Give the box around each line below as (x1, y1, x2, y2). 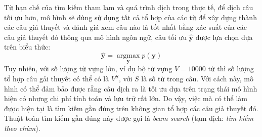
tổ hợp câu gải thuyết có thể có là (4, 73, 109, 83)
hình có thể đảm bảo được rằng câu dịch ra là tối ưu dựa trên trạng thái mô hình (4, 83, 257, 94)
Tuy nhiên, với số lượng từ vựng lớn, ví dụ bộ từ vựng (4, 63, 172, 74)
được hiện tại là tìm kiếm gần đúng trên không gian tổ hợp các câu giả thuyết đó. (4, 103, 258, 113)
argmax (116, 52, 140, 60)
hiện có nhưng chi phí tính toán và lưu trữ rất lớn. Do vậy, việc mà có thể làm (4, 93, 247, 104)
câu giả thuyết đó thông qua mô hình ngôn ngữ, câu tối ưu (4, 31, 187, 42)
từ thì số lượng (208, 63, 254, 74)
